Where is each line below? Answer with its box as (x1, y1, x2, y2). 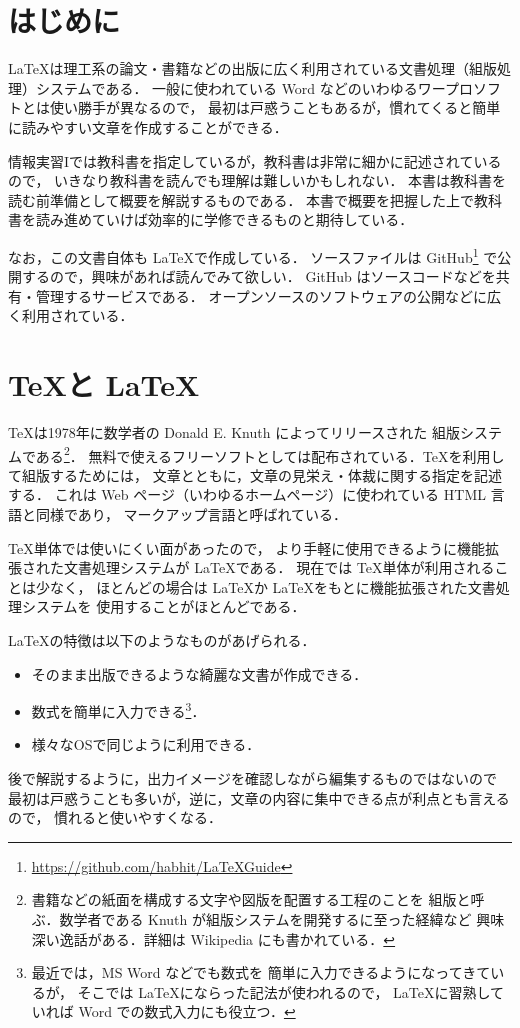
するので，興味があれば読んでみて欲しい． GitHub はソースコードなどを (21, 266, 496, 287)
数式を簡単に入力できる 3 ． (31, 698, 206, 721)
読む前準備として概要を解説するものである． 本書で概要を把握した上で (8, 189, 475, 210)
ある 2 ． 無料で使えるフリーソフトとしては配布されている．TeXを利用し (35, 442, 505, 466)
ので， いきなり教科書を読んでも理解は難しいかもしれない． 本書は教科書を (8, 170, 507, 191)
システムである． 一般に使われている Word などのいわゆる (35, 77, 418, 98)
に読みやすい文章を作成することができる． (8, 116, 288, 137)
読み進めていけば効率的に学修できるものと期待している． (35, 209, 414, 230)
